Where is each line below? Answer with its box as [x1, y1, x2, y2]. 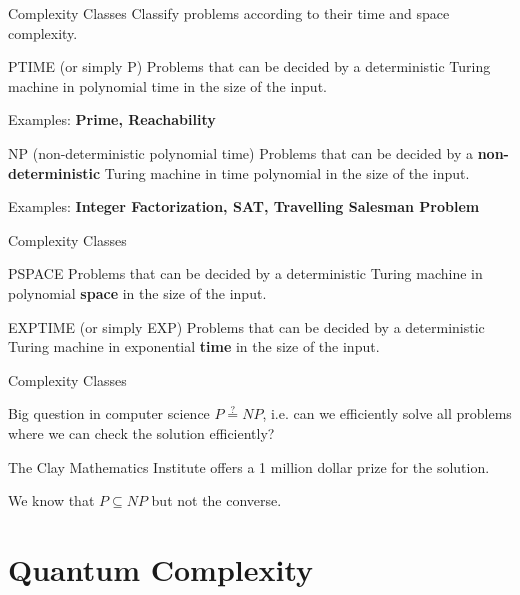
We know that [8, 490, 95, 511]
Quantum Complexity [8, 548, 314, 589]
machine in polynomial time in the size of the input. [8, 75, 327, 96]
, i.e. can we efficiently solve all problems [262, 403, 512, 424]
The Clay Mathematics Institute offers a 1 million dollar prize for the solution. [8, 456, 490, 477]
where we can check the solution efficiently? [8, 422, 275, 443]
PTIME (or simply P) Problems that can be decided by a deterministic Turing [8, 56, 491, 77]
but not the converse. [151, 490, 282, 511]
